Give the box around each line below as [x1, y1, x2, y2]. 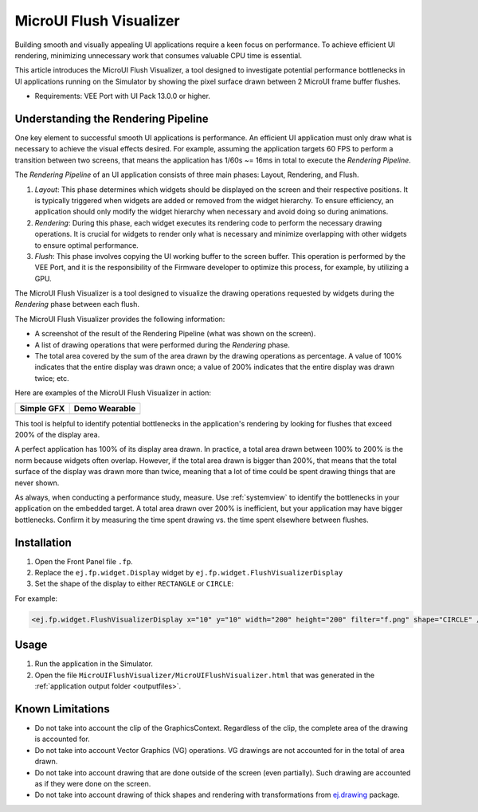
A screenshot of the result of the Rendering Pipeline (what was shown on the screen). [34, 329, 316, 339]
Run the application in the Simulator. [34, 659, 153, 669]
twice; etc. [34, 373, 69, 382]
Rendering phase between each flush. [14, 300, 139, 309]
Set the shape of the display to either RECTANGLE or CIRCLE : [34, 579, 234, 589]
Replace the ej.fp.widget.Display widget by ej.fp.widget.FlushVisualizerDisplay [34, 568, 343, 578]
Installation [14, 535, 72, 549]
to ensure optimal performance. [34, 240, 139, 250]
